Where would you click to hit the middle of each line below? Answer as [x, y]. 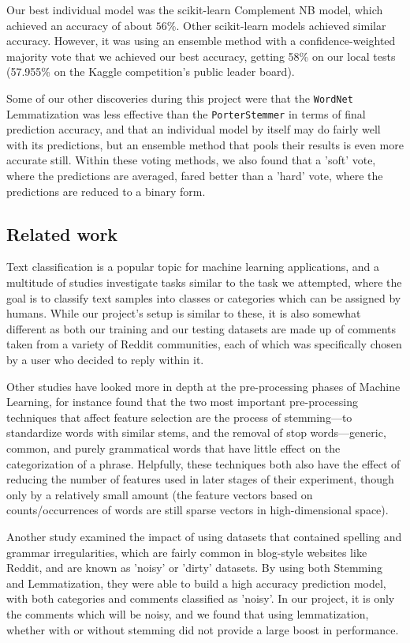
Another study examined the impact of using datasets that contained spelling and [204, 536]
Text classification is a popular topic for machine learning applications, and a [193, 267]
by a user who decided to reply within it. [105, 360]
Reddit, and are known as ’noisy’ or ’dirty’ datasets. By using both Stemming [194, 568]
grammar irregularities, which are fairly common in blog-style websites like [187, 552]
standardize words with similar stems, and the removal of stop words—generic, [196, 432]
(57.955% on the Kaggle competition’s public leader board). [151, 71]
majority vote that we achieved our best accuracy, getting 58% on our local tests [201, 56]
